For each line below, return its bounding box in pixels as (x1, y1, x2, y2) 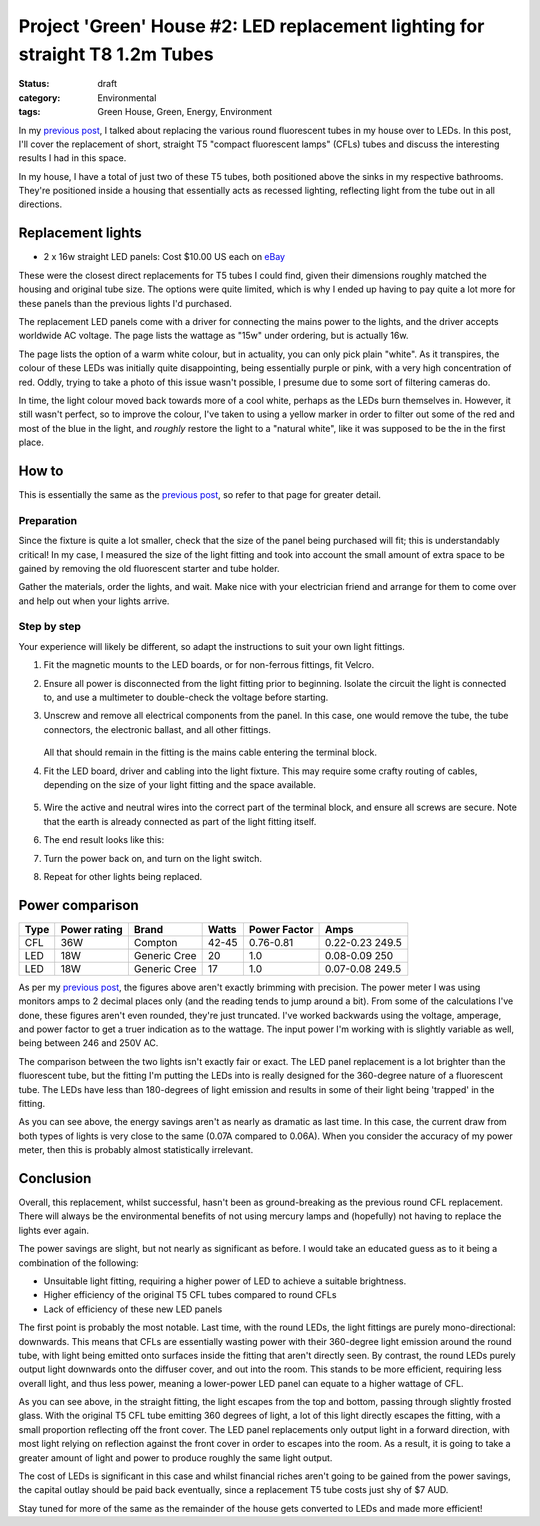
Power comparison (18, 896, 139, 914)
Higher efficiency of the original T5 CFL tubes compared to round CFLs (43, 1289, 337, 1301)
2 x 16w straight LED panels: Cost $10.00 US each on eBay (43, 251, 285, 263)
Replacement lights (18, 225, 142, 242)
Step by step (18, 620, 82, 634)
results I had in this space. (18, 152, 127, 164)
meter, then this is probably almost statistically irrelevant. (18, 1144, 254, 1156)
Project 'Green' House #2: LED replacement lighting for (18, 15, 485, 37)
